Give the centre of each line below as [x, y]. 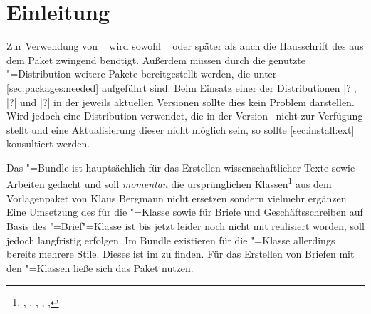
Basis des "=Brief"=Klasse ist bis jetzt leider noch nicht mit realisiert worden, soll [185, 225]
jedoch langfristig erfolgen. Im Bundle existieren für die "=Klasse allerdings [171, 240]
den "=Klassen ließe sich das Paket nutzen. [100, 267]
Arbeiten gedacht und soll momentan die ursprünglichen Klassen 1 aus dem [169, 183]
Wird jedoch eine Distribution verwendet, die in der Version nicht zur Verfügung [185, 116]
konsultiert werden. [48, 143]
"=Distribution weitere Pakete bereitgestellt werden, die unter [142, 74]
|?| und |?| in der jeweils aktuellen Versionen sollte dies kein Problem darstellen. [181, 101]
